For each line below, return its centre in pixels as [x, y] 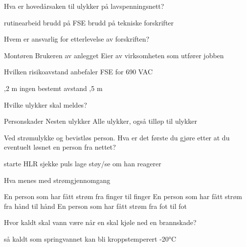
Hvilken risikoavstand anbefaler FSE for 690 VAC [78, 72]
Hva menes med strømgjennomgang [57, 180]
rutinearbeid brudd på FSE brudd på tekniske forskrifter [89, 22]
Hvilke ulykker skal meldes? [45, 104]
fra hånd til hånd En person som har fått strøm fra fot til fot [96, 206]
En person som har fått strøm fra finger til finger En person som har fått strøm [123, 196]
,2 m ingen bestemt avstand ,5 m [53, 88]
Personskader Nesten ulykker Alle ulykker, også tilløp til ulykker [101, 121]
